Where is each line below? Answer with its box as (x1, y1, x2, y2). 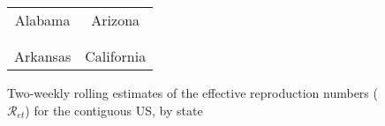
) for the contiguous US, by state (25, 100, 203, 119)
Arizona (91, 10, 140, 30)
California (85, 46, 147, 66)
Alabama (14, 10, 71, 30)
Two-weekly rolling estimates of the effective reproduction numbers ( (7, 84, 378, 101)
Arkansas (14, 46, 72, 66)
